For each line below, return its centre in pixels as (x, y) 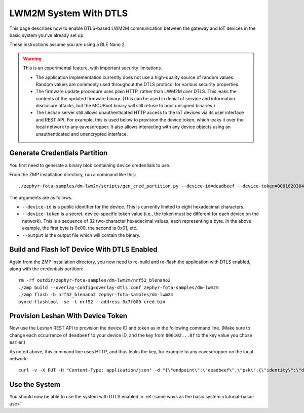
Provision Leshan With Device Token (68, 316)
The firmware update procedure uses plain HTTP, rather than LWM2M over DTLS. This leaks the (136, 92)
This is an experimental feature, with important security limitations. (92, 68)
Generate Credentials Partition (59, 153)
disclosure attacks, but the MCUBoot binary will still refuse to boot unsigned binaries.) (125, 106)
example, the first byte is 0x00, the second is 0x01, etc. (80, 228)
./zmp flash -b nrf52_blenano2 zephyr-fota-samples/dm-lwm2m (96, 295)
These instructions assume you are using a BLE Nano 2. (68, 45)
